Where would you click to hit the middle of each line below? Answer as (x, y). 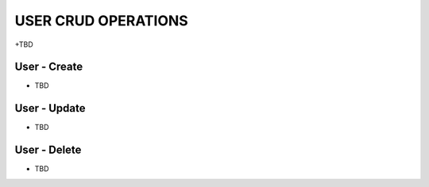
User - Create (49, 67)
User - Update (50, 108)
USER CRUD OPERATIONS (101, 21)
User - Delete (48, 150)
